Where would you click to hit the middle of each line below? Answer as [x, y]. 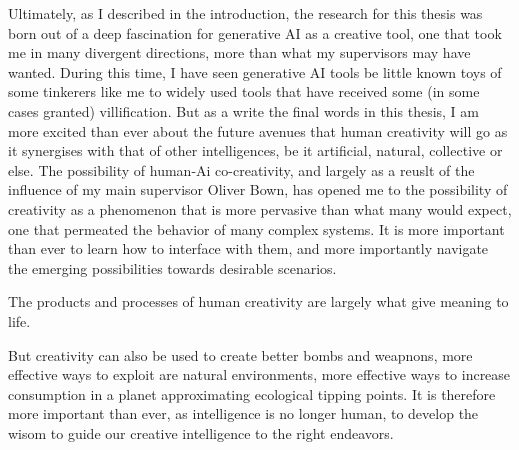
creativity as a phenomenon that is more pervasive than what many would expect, [260, 208]
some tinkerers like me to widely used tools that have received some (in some [244, 91]
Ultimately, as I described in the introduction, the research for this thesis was [245, 13]
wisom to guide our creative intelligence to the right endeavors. [201, 432]
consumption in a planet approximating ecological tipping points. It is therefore [252, 393]
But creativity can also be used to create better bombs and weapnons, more [240, 354]
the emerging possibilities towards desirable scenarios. [172, 267]
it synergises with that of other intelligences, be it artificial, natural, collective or [255, 150]
